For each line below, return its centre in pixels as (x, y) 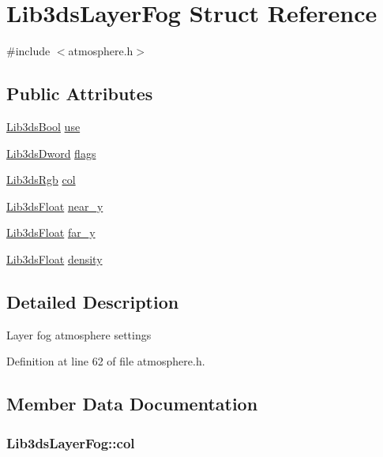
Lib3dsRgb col (41, 180)
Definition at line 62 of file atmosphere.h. (106, 361)
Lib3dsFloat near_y (55, 206)
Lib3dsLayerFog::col (71, 442)
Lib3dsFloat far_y (51, 232)
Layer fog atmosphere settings (79, 334)
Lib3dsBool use (43, 126)
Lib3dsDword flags (51, 153)
